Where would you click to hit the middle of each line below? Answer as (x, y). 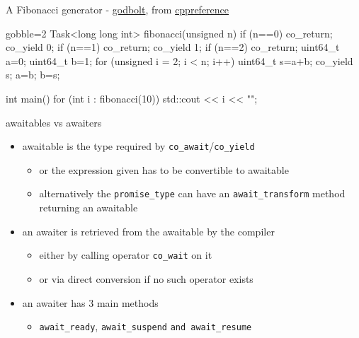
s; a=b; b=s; (33, 75)
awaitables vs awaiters (54, 122)
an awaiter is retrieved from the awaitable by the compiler (148, 231)
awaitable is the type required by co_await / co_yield (138, 146)
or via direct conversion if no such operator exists (146, 278)
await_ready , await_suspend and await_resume (146, 326)
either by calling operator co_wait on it (126, 255)
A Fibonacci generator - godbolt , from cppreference (118, 9)
